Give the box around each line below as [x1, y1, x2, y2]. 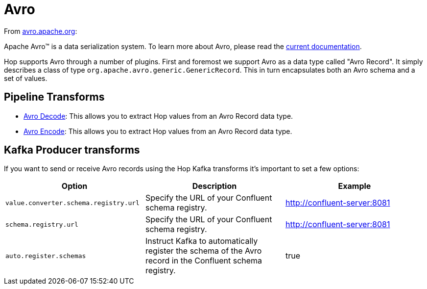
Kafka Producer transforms [4, 144, 140, 157]
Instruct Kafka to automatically [145, 236, 258, 246]
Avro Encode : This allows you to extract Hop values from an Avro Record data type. [24, 127, 292, 135]
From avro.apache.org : [4, 26, 77, 35]
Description [192, 181, 237, 191]
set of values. [4, 74, 47, 82]
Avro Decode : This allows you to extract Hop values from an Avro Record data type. [24, 111, 293, 120]
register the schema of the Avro [145, 246, 262, 256]
